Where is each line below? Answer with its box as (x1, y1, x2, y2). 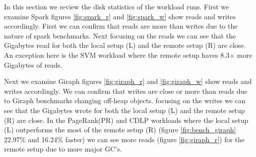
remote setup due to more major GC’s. (4, 144, 122, 154)
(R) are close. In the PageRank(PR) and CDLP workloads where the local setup (4, 115, 249, 125)
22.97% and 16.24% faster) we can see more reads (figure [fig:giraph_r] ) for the (4, 134, 245, 144)
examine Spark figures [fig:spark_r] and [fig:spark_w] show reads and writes (4, 11, 236, 21)
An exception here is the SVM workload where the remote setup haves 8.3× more (4, 49, 253, 60)
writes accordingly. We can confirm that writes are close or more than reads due (4, 85, 248, 96)
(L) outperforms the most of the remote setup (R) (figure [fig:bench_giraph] (4, 124, 236, 135)
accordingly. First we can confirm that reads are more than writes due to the (4, 21, 238, 31)
